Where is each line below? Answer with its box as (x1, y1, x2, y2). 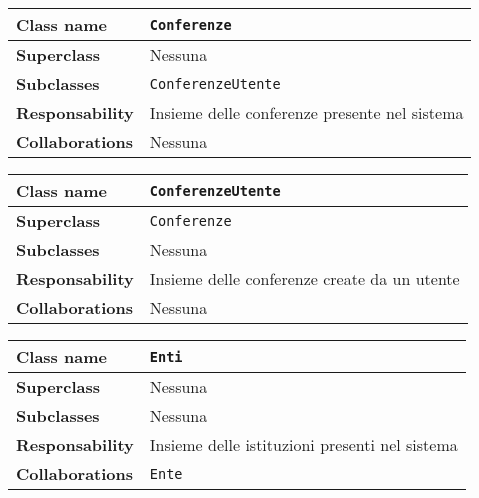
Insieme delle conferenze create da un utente (149, 267, 460, 290)
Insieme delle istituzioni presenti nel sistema (149, 433, 458, 456)
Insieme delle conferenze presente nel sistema (149, 101, 464, 124)
